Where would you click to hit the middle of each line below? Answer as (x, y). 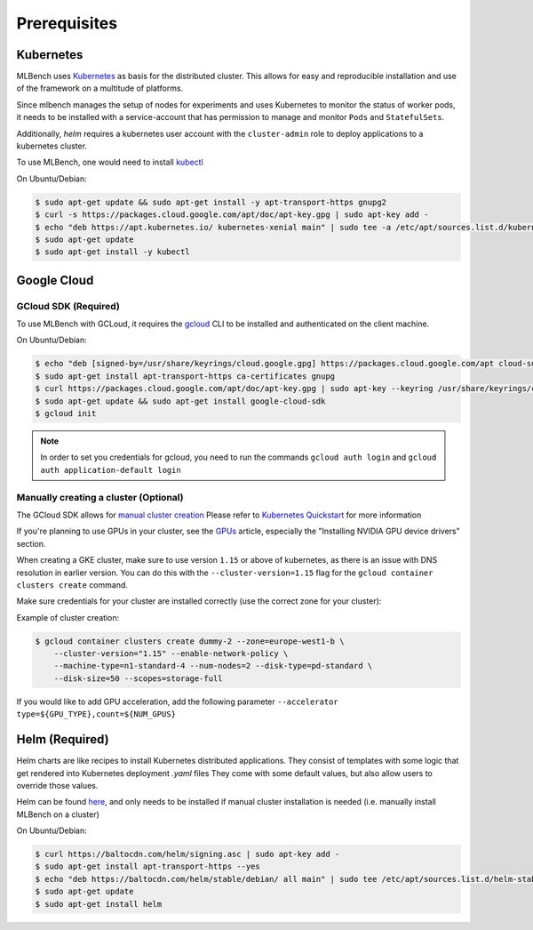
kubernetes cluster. (52, 146)
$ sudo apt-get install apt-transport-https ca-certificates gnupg (185, 376)
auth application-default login (111, 470)
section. (31, 543)
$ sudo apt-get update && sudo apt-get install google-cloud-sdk (180, 401)
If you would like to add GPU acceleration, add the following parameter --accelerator (178, 702)
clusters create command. (72, 585)
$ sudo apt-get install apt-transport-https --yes (148, 866)
